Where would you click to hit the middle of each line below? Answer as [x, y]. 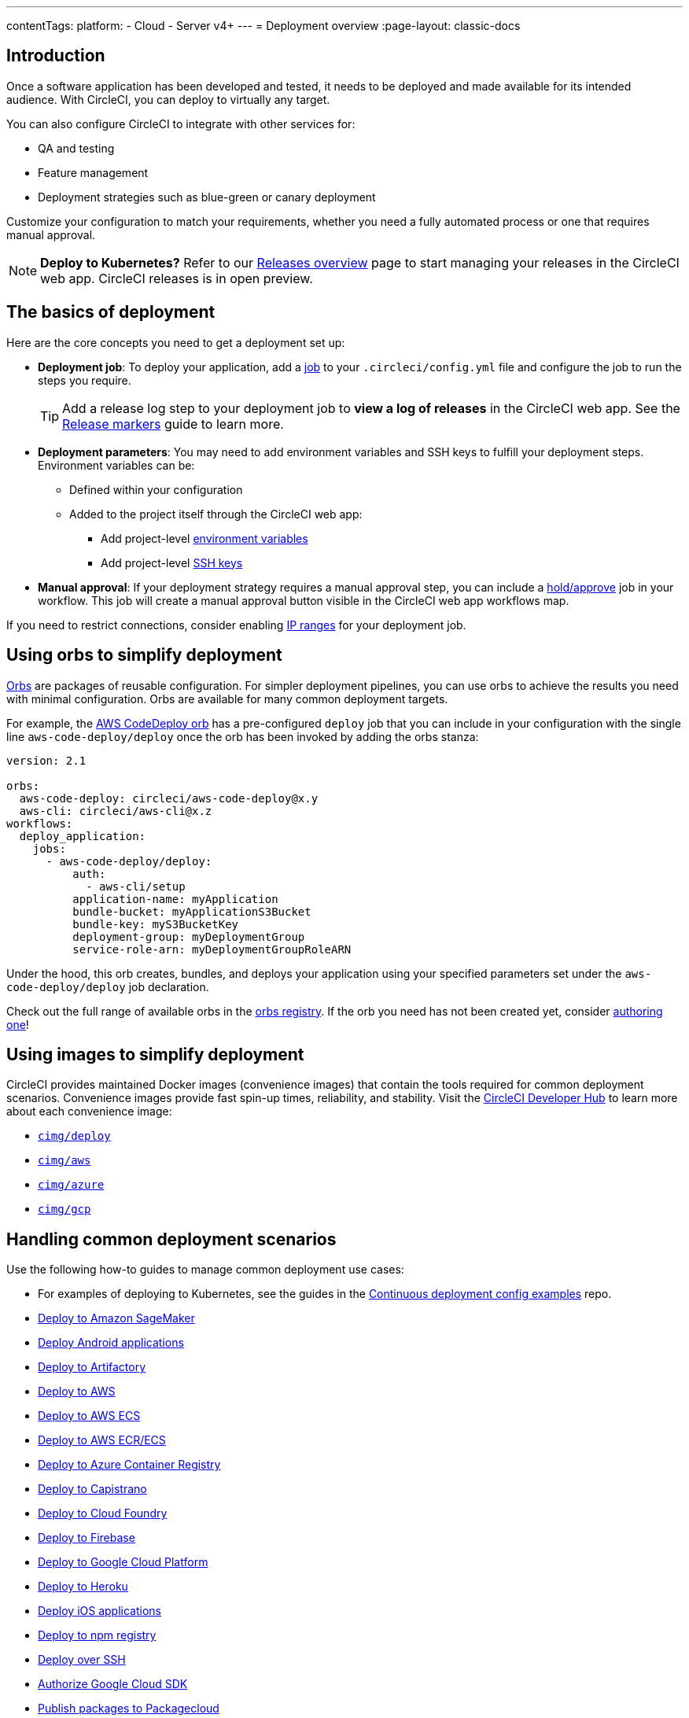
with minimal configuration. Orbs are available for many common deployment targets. [227, 699]
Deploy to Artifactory [92, 1367]
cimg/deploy [74, 1136]
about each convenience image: [89, 1112]
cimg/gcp [64, 1209]
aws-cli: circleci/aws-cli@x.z [116, 811]
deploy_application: [83, 836]
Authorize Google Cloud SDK [113, 1684]
